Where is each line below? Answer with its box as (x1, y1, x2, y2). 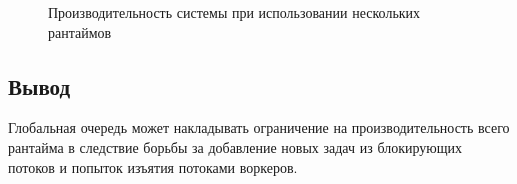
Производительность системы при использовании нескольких (48, 2, 421, 22)
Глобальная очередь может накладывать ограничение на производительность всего (8, 117, 510, 138)
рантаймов (48, 21, 112, 42)
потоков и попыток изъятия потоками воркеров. (8, 156, 298, 177)
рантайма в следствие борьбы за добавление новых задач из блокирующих (8, 136, 463, 157)
